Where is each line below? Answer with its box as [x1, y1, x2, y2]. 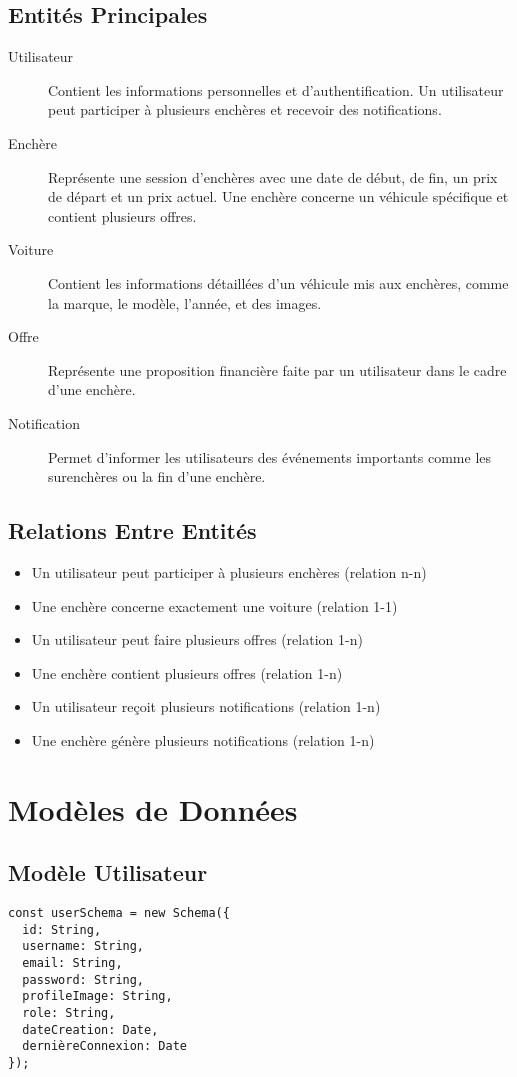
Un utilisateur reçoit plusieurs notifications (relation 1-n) [31, 696, 381, 717]
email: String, [22, 956, 123, 971]
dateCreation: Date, [22, 1022, 159, 1037]
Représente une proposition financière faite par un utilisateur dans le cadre [48, 359, 507, 380]
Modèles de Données [8, 788, 298, 829]
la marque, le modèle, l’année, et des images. [48, 292, 322, 313]
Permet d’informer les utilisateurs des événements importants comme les [48, 446, 492, 467]
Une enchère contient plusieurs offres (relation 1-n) [31, 662, 343, 683]
